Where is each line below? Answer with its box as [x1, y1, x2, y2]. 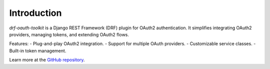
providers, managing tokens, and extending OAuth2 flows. [9, 31, 129, 37]
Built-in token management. [9, 48, 66, 54]
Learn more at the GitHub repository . [9, 57, 85, 63]
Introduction [9, 7, 62, 18]
